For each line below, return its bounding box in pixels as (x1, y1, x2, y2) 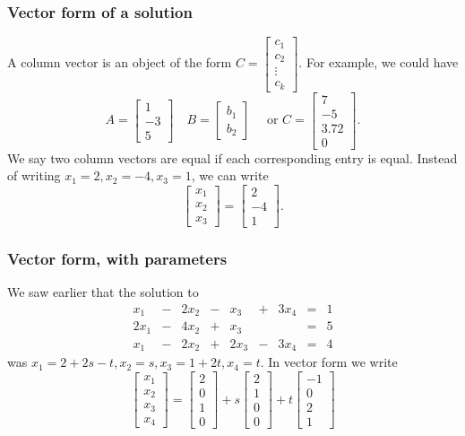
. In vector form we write (260, 353, 398, 371)
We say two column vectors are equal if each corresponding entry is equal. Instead (7, 148, 458, 167)
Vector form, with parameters (7, 248, 228, 270)
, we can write (191, 166, 269, 185)
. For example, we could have (298, 53, 459, 72)
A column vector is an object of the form (7, 53, 232, 72)
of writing (7, 166, 61, 185)
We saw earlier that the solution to (7, 283, 199, 301)
